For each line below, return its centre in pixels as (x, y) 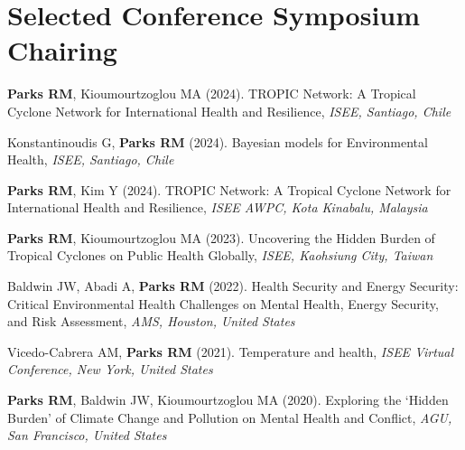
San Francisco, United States (87, 435)
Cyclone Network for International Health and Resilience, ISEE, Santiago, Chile (229, 111)
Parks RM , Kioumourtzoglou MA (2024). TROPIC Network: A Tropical (212, 94)
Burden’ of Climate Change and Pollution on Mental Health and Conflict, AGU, (230, 417)
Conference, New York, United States (110, 369)
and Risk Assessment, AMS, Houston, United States (151, 321)
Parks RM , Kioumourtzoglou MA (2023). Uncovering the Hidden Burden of (221, 237)
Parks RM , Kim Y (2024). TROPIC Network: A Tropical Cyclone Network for (229, 189)
